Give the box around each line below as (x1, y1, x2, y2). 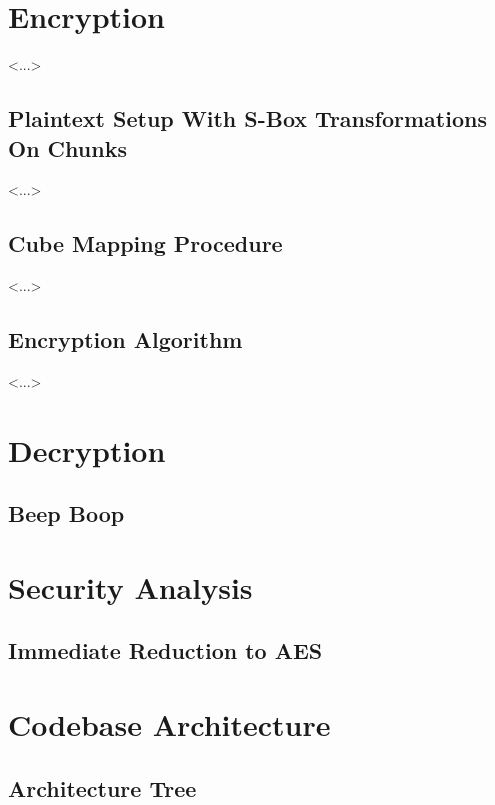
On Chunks (8, 132, 127, 163)
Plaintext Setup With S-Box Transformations (8, 103, 487, 134)
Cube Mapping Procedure (8, 228, 283, 259)
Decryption (8, 429, 166, 470)
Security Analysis (8, 566, 253, 607)
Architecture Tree (8, 772, 197, 803)
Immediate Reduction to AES (8, 635, 323, 666)
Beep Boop (8, 498, 125, 529)
